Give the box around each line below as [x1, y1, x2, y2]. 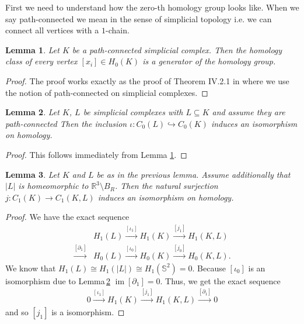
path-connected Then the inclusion [5, 117, 127, 129]
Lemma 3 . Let [5, 168, 60, 180]
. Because [192, 261, 226, 274]
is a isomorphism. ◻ [51, 305, 125, 318]
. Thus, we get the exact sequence [160, 274, 281, 287]
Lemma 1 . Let [5, 43, 60, 56]
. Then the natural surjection [114, 180, 218, 192]
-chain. [105, 24, 130, 36]
